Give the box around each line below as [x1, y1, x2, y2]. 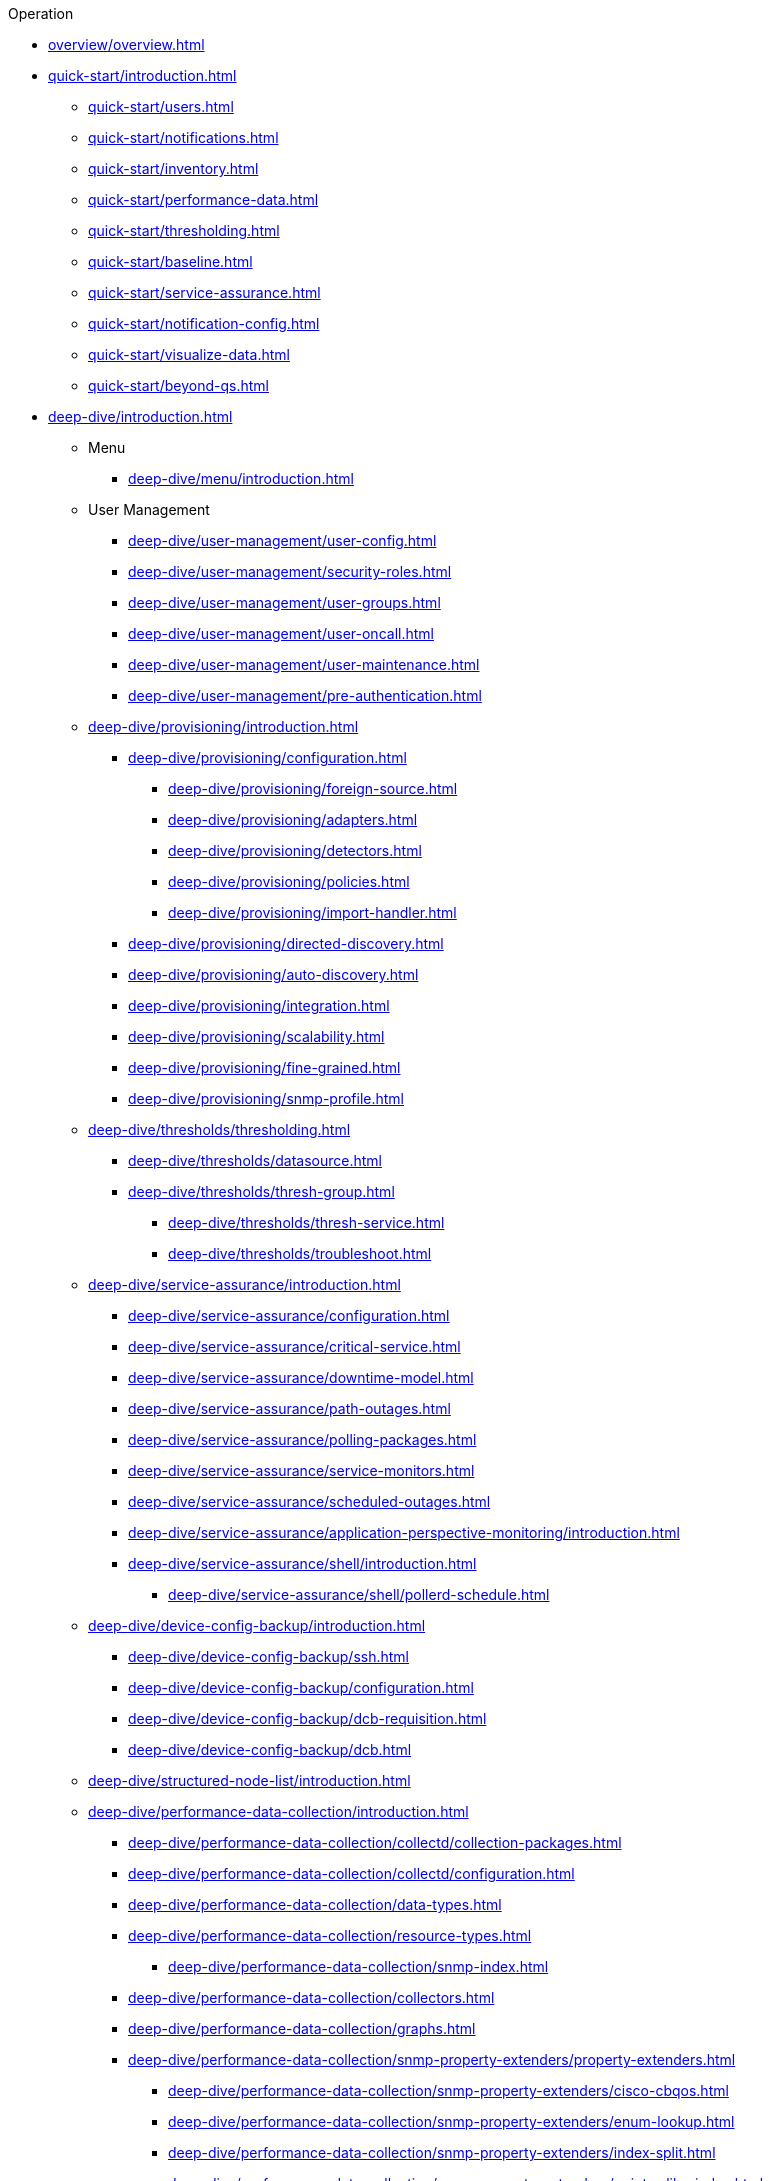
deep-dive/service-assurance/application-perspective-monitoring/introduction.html [128, 1524, 680, 1541]
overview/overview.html [48, 36, 205, 53]
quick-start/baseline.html [88, 253, 253, 270]
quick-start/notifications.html [88, 129, 279, 146]
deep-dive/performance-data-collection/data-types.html [128, 1896, 502, 1913]
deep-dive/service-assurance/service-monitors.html [128, 1462, 475, 1479]
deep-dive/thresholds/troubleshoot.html [168, 1245, 432, 1262]
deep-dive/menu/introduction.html [128, 470, 354, 487]
